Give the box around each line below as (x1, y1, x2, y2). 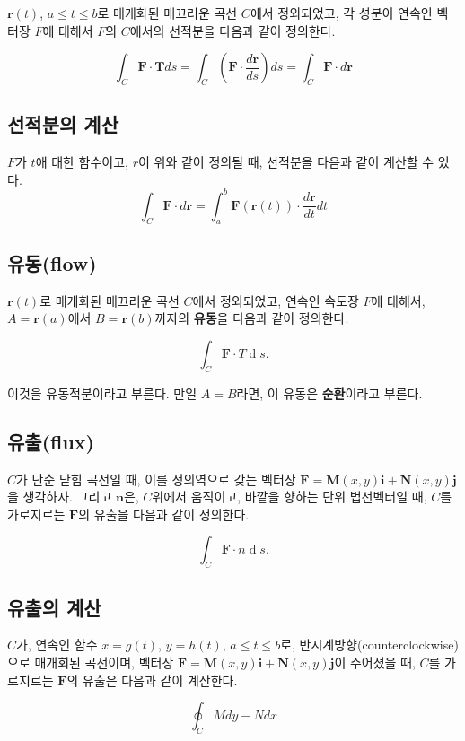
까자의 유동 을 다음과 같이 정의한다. (154, 309, 349, 327)
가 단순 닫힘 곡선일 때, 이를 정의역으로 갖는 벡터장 (16, 469, 296, 488)
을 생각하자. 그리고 (7, 487, 112, 506)
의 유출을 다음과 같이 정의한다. (78, 504, 250, 523)
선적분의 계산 (7, 110, 118, 138)
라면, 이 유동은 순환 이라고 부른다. (236, 383, 423, 402)
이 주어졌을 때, (334, 653, 416, 672)
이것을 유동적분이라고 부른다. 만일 (7, 383, 197, 402)
